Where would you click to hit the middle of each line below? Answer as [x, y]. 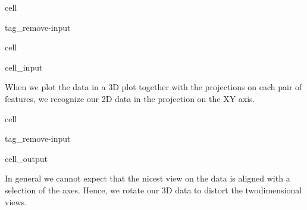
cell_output [26, 158]
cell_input [24, 67]
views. [16, 201]
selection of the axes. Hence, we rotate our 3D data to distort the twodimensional [153, 190]
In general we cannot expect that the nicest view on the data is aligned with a [148, 178]
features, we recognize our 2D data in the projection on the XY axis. [130, 98]
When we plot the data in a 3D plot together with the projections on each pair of [153, 87]
